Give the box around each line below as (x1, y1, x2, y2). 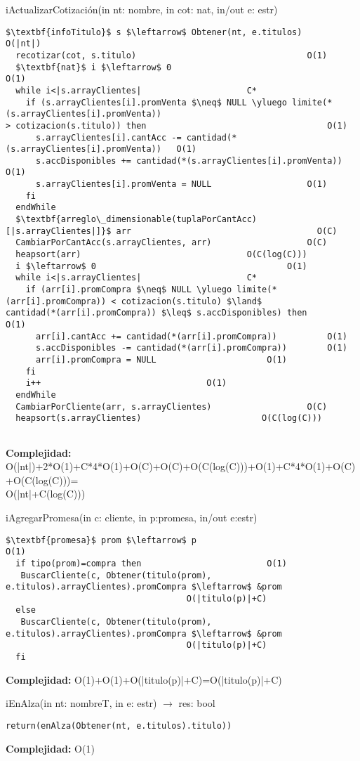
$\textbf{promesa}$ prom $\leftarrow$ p (6, 535, 197, 545)
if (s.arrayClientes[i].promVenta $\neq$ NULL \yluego (25, 97, 287, 108)
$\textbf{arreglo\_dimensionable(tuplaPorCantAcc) (15, 214, 257, 225)
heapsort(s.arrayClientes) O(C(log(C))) (15, 413, 323, 424)
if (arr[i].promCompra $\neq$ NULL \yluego (25, 285, 232, 295)
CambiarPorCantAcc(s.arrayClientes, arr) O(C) (15, 238, 328, 248)
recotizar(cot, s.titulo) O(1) (15, 50, 328, 60)
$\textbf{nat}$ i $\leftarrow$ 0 (15, 62, 172, 72)
